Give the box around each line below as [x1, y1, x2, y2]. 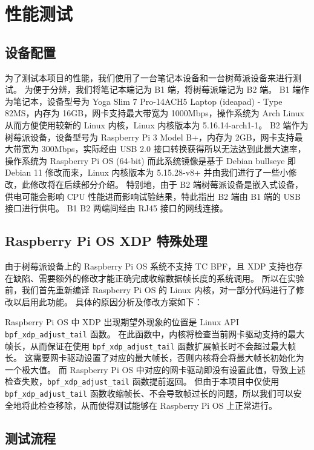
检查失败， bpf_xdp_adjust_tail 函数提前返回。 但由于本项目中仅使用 [5, 375, 280, 388]
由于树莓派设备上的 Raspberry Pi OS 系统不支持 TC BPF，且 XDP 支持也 [5, 259, 295, 272]
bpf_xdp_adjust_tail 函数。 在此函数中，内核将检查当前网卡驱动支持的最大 [5, 327, 305, 340]
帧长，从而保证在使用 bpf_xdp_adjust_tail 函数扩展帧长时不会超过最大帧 [5, 339, 296, 352]
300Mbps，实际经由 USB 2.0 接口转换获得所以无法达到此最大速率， [41, 142, 306, 155]
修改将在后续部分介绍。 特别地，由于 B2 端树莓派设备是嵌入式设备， [30, 177, 303, 190]
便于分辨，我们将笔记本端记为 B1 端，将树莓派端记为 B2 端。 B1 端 [33, 83, 301, 96]
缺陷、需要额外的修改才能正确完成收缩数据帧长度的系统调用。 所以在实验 [13, 271, 304, 284]
